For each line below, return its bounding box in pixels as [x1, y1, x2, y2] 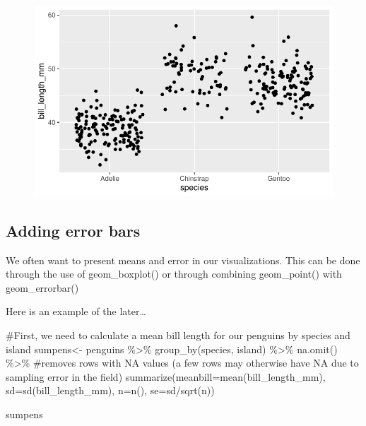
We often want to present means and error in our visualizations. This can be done [6, 252, 360, 267]
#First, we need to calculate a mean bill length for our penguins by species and [6, 327, 350, 342]
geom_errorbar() [6, 280, 79, 295]
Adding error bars [6, 219, 141, 241]
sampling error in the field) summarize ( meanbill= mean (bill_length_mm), [6, 369, 326, 384]
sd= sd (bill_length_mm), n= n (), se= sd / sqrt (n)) [6, 383, 215, 398]
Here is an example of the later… [6, 304, 146, 319]
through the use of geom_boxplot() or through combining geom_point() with [6, 266, 342, 281]
